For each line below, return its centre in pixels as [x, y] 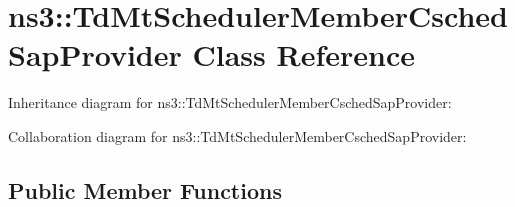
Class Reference [303, 54]
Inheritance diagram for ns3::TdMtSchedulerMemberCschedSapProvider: [230, 102]
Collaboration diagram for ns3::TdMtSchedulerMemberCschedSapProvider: [237, 135]
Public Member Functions [145, 189]
